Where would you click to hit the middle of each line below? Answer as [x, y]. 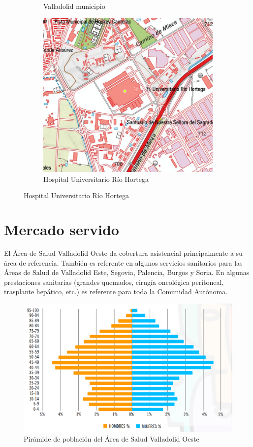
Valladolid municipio [74, 6]
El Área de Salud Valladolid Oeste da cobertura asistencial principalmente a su [123, 253]
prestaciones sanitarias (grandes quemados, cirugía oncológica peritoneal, [114, 282]
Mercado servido [62, 229]
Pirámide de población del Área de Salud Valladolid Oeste [111, 438]
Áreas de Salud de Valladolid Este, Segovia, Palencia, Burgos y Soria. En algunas [127, 272]
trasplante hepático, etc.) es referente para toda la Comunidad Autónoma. [116, 292]
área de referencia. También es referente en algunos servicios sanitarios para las [123, 262]
